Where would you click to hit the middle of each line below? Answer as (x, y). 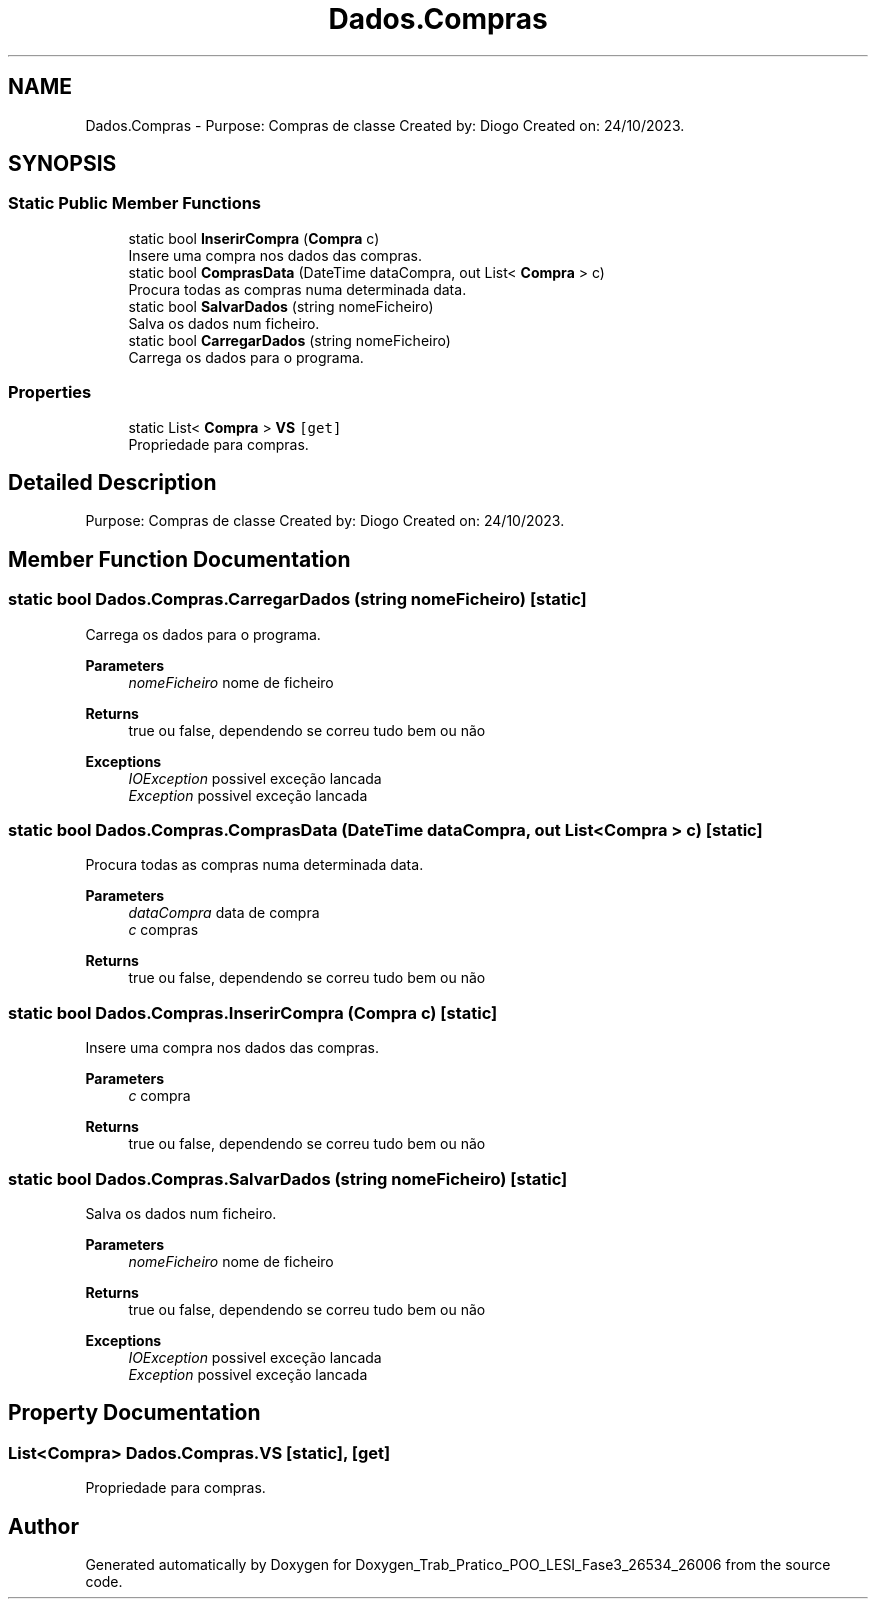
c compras (163, 930)
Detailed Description (112, 482)
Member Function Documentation (179, 559)
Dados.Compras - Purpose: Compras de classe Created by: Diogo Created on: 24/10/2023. (385, 125)
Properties (50, 392)
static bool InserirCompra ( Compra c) (254, 238)
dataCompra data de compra (224, 913)
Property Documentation (134, 1413)
